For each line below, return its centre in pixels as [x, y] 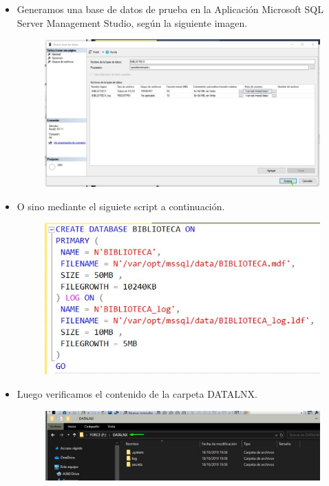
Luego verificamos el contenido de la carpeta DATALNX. [137, 394]
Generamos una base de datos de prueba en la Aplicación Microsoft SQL [170, 9]
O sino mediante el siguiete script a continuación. [121, 206]
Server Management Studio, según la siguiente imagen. [132, 22]
